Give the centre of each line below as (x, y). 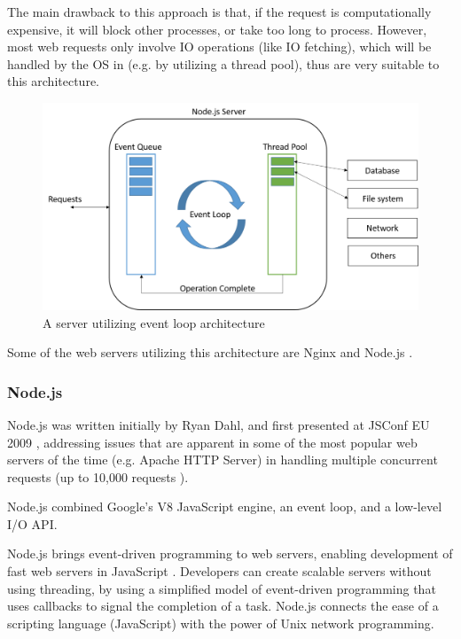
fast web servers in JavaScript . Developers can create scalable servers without (219, 571)
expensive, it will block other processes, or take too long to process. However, (217, 29)
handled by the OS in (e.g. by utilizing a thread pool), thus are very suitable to (223, 63)
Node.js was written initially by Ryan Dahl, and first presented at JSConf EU (219, 424)
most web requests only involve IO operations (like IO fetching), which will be (219, 47)
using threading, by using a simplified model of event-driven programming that (222, 588)
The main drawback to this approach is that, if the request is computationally (219, 12)
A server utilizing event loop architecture (154, 322)
